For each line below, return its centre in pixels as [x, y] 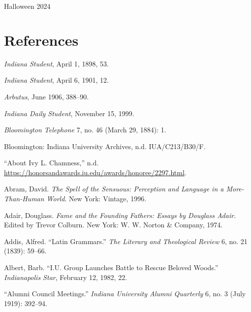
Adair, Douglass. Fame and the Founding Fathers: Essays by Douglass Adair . [120, 215]
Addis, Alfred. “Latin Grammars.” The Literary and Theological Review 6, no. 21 [126, 241]
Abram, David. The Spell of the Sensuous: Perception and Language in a [114, 189]
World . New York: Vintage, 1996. [96, 199]
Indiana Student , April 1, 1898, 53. [56, 63]
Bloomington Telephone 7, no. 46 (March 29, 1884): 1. [85, 130]
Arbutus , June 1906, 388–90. [47, 96]
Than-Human [24, 199]
